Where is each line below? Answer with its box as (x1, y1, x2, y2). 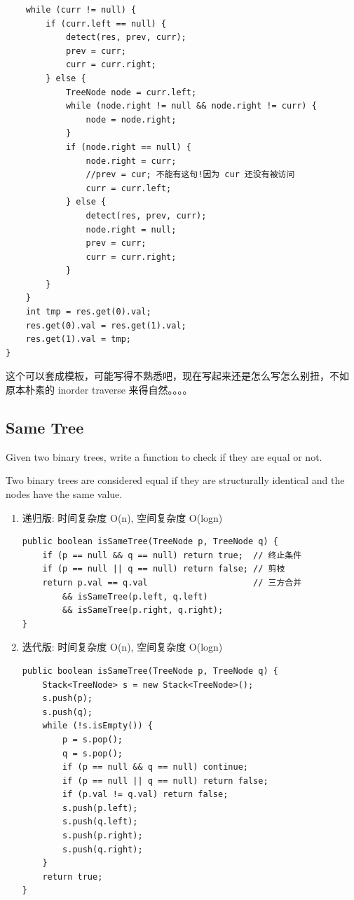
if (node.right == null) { (65, 141, 191, 152)
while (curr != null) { (25, 5, 137, 15)
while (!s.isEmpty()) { (42, 721, 153, 731)
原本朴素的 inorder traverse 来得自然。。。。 (6, 382, 193, 397)
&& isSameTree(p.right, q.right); (62, 605, 224, 616)
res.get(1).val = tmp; (25, 334, 131, 345)
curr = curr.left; (86, 183, 172, 193)
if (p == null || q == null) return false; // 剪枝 (42, 564, 285, 574)
